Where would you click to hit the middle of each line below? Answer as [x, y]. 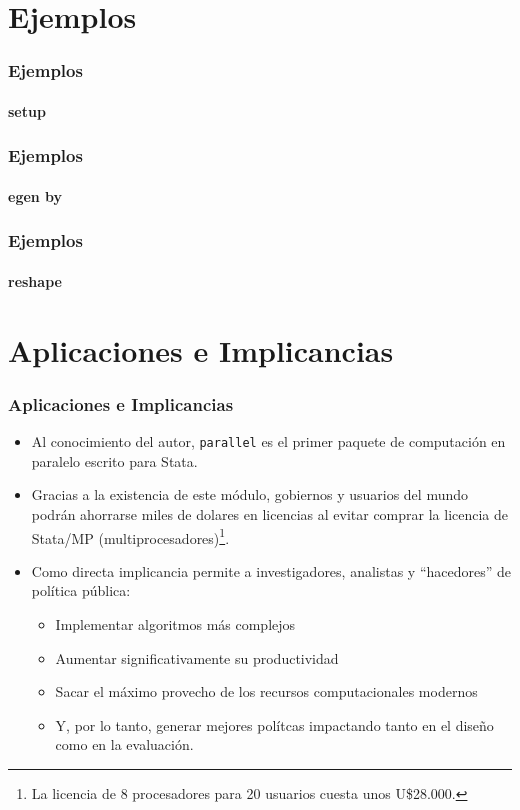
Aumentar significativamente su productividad [197, 657]
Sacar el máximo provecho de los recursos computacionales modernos [266, 691]
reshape [35, 280]
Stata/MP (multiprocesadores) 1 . [130, 536]
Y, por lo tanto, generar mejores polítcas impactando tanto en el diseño [274, 724]
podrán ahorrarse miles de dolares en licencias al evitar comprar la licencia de [270, 513]
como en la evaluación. [124, 744]
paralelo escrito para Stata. [114, 460]
